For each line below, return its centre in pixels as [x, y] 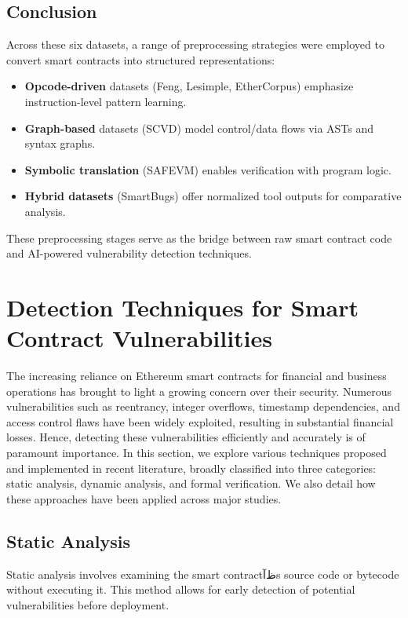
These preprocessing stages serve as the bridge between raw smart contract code [199, 238]
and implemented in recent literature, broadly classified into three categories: [191, 468]
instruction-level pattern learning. [106, 101]
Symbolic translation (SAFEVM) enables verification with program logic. [208, 169]
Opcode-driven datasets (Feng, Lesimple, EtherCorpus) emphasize [189, 86]
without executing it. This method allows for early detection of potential [181, 589]
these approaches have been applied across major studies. [144, 498]
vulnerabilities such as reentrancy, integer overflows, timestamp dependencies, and [203, 406]
